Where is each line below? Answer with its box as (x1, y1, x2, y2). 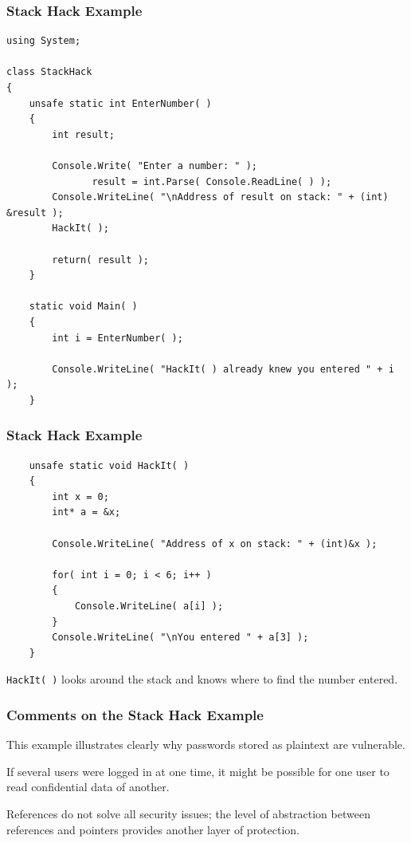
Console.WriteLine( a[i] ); (74, 601, 224, 613)
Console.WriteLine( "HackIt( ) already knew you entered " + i (52, 363, 394, 375)
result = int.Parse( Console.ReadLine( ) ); (92, 175, 332, 187)
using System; (6, 35, 81, 47)
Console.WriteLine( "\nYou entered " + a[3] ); (52, 632, 309, 644)
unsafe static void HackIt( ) (29, 459, 190, 471)
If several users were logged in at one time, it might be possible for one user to (6, 762, 389, 779)
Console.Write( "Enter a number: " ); (52, 160, 257, 171)
